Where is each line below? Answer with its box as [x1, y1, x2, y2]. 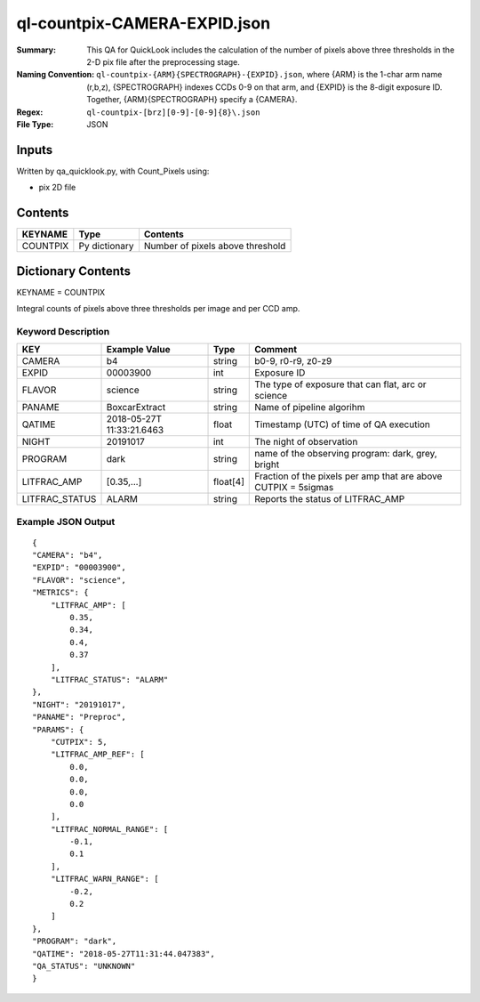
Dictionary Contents [16, 263, 132, 279]
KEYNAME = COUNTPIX [16, 287, 106, 297]
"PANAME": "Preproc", [32, 712, 126, 723]
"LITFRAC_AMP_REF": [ [50, 749, 146, 760]
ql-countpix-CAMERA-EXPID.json [16, 13, 271, 33]
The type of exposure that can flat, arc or [254, 378, 427, 391]
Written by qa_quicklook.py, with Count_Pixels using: [16, 166, 210, 176]
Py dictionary [78, 240, 134, 253]
